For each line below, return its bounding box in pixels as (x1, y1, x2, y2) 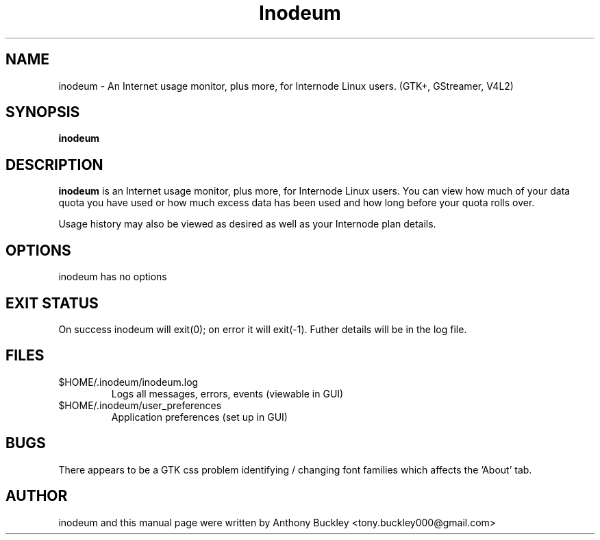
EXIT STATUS (5, 294, 99, 312)
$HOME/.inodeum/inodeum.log (58, 376, 199, 388)
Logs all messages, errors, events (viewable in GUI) (111, 387, 344, 400)
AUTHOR (5, 487, 68, 505)
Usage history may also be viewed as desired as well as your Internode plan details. (58, 218, 436, 230)
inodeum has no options (58, 271, 167, 283)
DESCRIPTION (5, 156, 103, 173)
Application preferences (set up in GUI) (111, 410, 288, 423)
